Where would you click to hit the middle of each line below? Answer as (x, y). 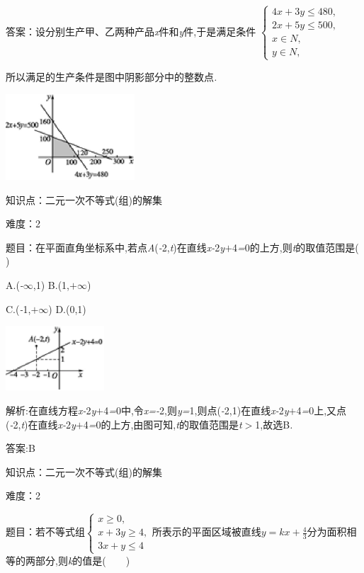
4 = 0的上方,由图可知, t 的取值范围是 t (163, 424)
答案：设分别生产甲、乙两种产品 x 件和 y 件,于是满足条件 (131, 31)
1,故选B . (274, 424)
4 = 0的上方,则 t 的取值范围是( (296, 247)
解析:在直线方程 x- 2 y (51, 410)
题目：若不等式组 (45, 532)
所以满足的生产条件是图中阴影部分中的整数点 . (112, 76)
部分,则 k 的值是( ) (83, 560)
